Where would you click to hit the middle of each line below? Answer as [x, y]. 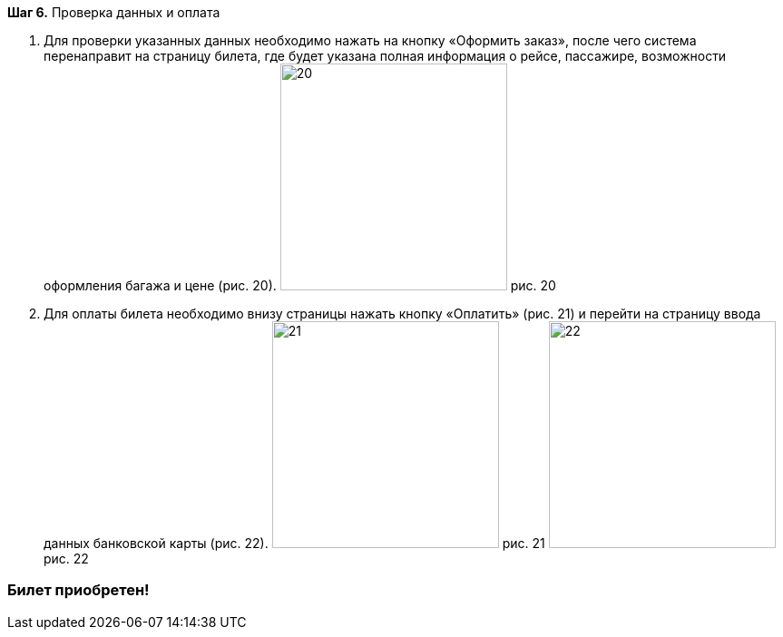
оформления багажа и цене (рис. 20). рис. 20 [300, 285]
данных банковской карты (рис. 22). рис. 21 [294, 543]
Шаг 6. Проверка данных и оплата [114, 12]
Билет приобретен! [78, 590]
